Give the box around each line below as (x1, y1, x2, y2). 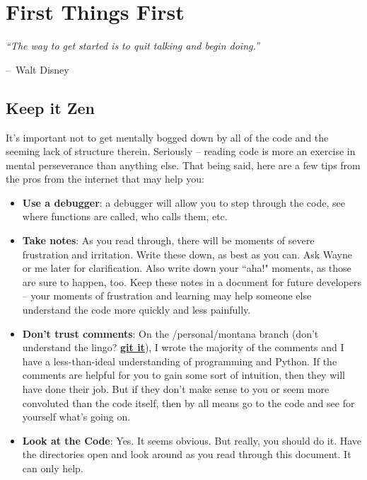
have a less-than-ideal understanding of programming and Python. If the (22, 353, 337, 368)
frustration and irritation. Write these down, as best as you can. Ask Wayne (22, 246, 352, 261)
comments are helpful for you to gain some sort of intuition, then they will (22, 367, 345, 382)
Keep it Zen (6, 96, 95, 118)
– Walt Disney (6, 62, 69, 76)
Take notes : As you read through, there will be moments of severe (22, 233, 315, 248)
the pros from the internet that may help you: (6, 171, 204, 186)
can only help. (22, 460, 83, 475)
